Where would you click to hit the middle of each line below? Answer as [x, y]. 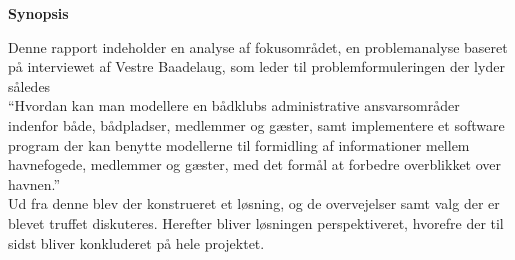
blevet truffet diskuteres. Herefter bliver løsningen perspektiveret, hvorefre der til [256, 222]
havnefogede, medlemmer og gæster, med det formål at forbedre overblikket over [255, 164]
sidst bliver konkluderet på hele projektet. [136, 242]
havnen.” [34, 183]
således [29, 85]
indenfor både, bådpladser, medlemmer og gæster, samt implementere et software [256, 124]
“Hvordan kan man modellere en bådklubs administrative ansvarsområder [234, 105]
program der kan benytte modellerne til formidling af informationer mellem [239, 144]
